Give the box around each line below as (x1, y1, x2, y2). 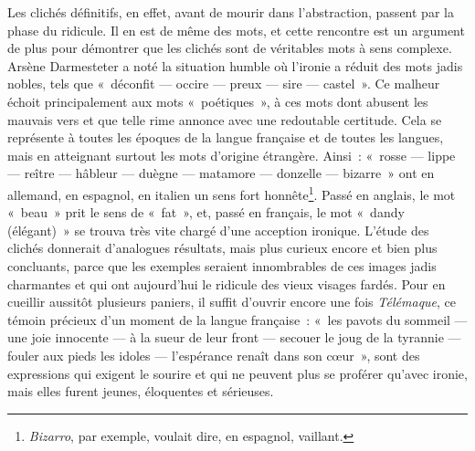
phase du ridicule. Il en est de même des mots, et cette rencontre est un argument (7, 20, 465, 39)
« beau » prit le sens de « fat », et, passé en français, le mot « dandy (7, 203, 405, 222)
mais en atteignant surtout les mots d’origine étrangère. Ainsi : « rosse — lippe (7, 145, 456, 164)
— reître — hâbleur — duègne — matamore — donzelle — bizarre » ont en (7, 163, 435, 183)
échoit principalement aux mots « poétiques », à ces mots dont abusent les (7, 91, 428, 110)
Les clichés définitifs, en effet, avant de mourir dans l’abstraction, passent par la (7, 3, 454, 21)
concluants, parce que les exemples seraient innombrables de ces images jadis (7, 256, 437, 275)
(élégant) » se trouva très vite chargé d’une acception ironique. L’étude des (7, 220, 429, 239)
